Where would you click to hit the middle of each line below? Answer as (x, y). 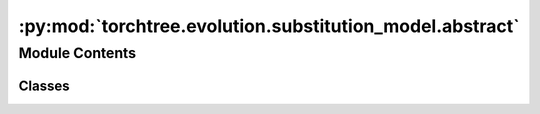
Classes (44, 85)
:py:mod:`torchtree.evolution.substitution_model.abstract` (269, 26)
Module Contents (77, 53)
